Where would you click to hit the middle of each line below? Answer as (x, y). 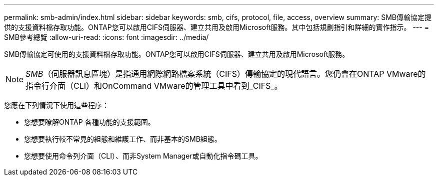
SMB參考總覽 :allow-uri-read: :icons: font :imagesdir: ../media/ (106, 37)
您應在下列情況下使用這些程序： (56, 105)
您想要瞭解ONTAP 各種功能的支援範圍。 (89, 122)
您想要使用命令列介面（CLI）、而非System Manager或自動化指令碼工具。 (143, 156)
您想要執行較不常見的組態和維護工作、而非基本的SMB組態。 (123, 139)
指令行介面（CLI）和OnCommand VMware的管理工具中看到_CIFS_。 (154, 86)
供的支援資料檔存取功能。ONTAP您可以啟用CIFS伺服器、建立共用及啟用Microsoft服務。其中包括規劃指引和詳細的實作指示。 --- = (216, 27)
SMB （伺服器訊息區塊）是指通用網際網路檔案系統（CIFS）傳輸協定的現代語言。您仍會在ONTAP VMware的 (226, 74)
